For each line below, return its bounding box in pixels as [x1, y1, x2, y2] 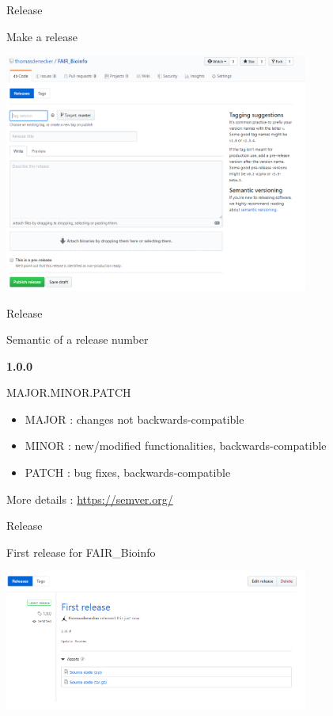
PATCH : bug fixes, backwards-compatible [25, 464, 231, 481]
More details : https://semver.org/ [6, 490, 173, 507]
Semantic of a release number [6, 331, 149, 348]
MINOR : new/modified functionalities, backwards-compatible [25, 437, 327, 454]
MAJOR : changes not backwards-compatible [25, 410, 244, 427]
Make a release [6, 28, 78, 44]
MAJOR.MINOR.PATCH [6, 384, 131, 401]
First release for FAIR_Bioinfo [6, 543, 156, 560]
